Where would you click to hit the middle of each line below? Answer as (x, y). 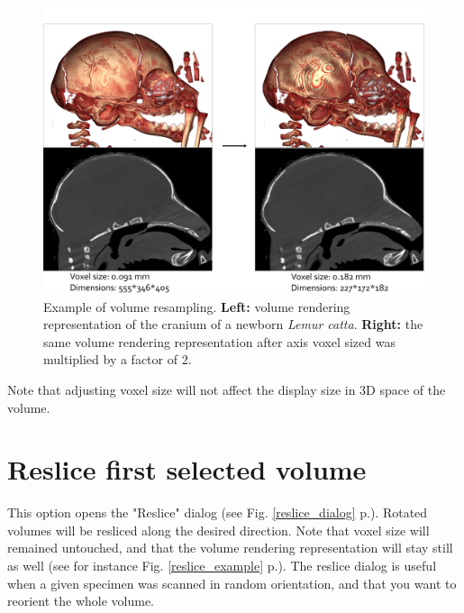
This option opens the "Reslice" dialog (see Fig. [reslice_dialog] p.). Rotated (218, 512)
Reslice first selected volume (187, 469)
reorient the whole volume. (81, 601)
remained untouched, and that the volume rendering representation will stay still (230, 548)
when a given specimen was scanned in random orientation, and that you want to (232, 583)
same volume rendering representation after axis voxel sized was (219, 341)
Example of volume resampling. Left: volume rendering (197, 306)
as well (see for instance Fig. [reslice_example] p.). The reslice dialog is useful (222, 566)
